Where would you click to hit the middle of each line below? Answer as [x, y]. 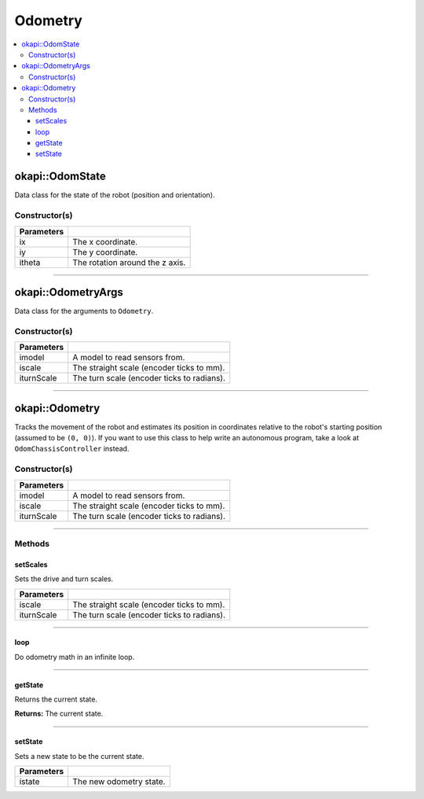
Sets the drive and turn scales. [64, 579]
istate [29, 782]
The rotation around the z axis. [129, 262]
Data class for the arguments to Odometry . [84, 311]
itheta [30, 262]
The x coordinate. [105, 241]
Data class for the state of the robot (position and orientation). [115, 195]
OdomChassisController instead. [72, 449]
